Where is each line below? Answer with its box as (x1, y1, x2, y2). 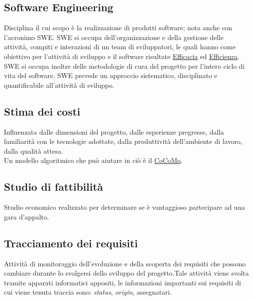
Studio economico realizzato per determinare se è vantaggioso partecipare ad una (4, 202, 245, 212)
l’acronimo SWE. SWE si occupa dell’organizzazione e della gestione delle (4, 32, 224, 42)
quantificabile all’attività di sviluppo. (4, 80, 114, 90)
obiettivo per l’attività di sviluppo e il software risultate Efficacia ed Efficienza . (4, 51, 240, 61)
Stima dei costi (4, 103, 81, 119)
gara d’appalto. (4, 211, 49, 221)
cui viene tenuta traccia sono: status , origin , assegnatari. (4, 287, 172, 297)
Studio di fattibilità (4, 179, 103, 194)
